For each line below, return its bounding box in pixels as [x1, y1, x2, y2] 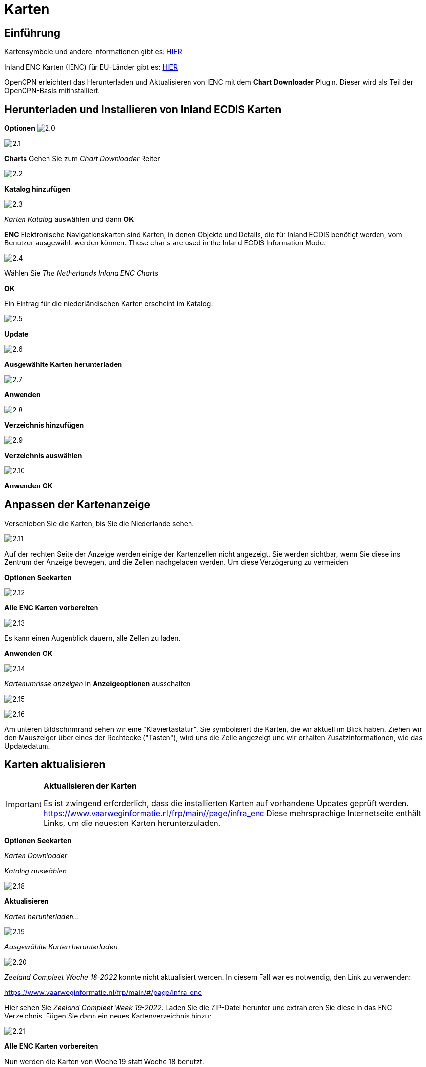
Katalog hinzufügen [4, 185, 71, 194]
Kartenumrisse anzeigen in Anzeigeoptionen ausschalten [4, 679, 191, 688]
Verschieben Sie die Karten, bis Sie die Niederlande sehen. [4, 519, 194, 528]
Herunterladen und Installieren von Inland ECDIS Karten [4, 103, 282, 116]
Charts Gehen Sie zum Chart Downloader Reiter [4, 154, 160, 163]
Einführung [4, 26, 60, 39]
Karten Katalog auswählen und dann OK [4, 215, 134, 224]
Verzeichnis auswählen [4, 451, 82, 460]
